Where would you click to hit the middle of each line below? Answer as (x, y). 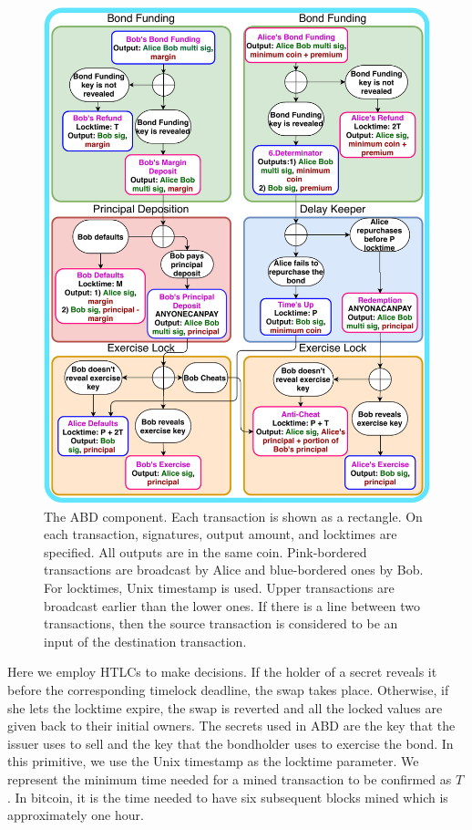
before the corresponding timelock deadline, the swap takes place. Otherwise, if (228, 690)
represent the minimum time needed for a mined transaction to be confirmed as (230, 778)
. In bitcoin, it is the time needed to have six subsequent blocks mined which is (228, 797)
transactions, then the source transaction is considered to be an (221, 623)
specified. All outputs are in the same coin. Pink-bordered (205, 551)
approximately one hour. (76, 815)
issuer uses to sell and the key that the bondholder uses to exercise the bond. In (231, 743)
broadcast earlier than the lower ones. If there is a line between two (232, 605)
